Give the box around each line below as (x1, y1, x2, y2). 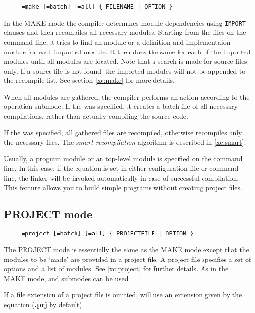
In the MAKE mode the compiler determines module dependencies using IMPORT (4, 17, 246, 27)
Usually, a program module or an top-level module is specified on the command (4, 153, 243, 163)
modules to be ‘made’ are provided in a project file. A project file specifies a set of (4, 254, 251, 264)
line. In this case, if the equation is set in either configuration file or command (4, 163, 239, 173)
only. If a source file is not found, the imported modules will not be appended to (4, 65, 246, 76)
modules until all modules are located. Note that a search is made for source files (4, 56, 247, 66)
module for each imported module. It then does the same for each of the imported (4, 46, 251, 56)
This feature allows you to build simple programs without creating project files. (4, 182, 242, 192)
